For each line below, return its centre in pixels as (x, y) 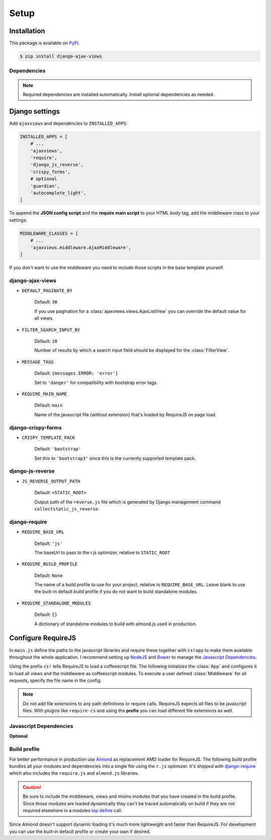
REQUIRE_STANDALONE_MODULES (56, 603)
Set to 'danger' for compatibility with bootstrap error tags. (96, 383)
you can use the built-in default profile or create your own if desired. (80, 831)
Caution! (32, 787)
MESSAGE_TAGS (38, 362)
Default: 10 (46, 341)
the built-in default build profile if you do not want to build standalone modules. (116, 592)
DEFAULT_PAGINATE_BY (47, 291)
